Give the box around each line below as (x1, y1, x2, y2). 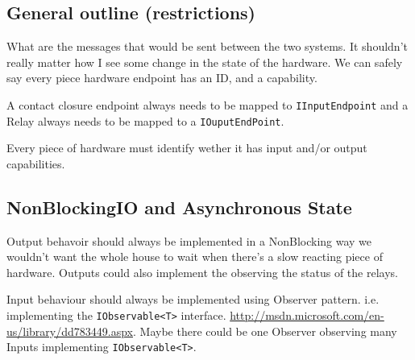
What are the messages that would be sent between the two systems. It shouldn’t (6, 38, 408, 55)
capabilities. (6, 155, 65, 172)
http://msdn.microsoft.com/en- (230, 307, 384, 324)
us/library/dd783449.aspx (6, 322, 133, 339)
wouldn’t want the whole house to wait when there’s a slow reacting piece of (6, 248, 383, 265)
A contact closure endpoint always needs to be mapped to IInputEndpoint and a (6, 96, 409, 113)
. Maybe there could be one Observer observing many (133, 322, 397, 339)
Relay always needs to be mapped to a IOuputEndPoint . (6, 112, 284, 129)
